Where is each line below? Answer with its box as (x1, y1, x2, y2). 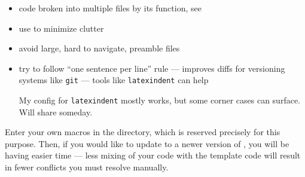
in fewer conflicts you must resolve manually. (5, 161, 169, 173)
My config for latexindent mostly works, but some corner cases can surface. (19, 94, 300, 106)
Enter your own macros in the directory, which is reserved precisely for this (5, 126, 280, 138)
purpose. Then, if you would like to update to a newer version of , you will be (5, 137, 289, 149)
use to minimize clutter (19, 22, 104, 34)
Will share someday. (19, 105, 93, 118)
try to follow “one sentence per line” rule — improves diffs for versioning (19, 62, 285, 74)
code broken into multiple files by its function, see (19, 2, 202, 14)
